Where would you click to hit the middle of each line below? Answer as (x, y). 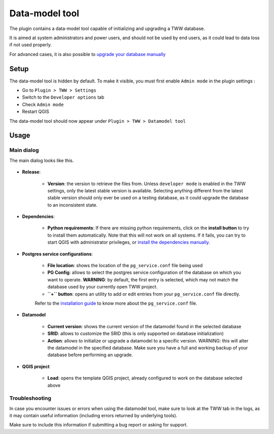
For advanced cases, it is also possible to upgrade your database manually (88, 54)
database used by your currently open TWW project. (102, 287)
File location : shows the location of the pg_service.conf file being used (125, 266)
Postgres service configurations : (58, 254)
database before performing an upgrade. (90, 355)
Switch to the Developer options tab (63, 97)
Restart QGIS (36, 111)
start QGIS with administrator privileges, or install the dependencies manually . (129, 242)
